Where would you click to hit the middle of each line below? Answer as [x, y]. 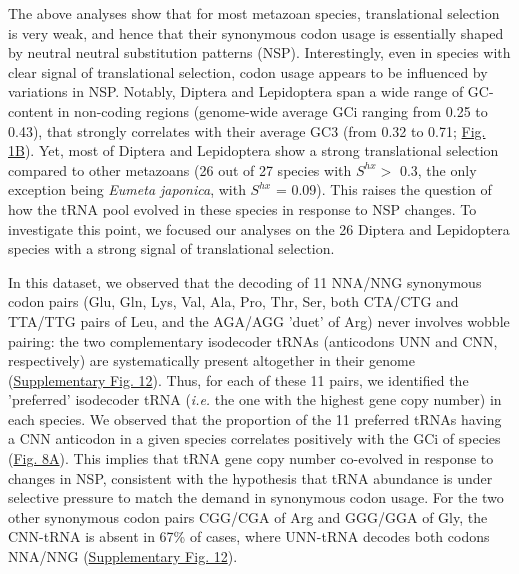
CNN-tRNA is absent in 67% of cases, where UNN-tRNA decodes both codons [249, 536]
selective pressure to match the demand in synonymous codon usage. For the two [256, 497]
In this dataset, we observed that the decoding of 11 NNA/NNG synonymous [245, 281]
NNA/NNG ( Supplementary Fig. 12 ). [123, 556]
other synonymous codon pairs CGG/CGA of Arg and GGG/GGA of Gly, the [248, 516]
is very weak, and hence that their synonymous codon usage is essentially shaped [256, 32]
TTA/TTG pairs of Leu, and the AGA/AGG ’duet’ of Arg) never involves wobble [259, 320]
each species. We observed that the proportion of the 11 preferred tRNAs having [255, 418]
